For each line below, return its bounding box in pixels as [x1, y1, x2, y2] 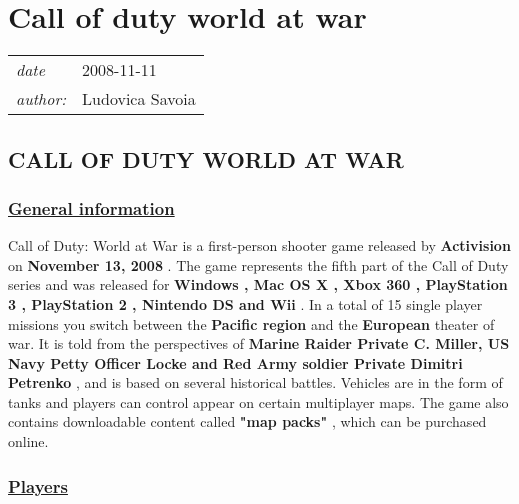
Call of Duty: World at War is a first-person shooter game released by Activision [8, 235, 511, 256]
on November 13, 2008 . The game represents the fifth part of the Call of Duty [8, 254, 509, 275]
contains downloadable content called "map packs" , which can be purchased [8, 411, 487, 432]
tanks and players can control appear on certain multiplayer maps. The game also [8, 391, 509, 412]
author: [16, 87, 67, 111]
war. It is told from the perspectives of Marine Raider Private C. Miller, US [8, 333, 510, 354]
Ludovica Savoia [82, 87, 196, 111]
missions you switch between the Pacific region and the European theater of [8, 313, 495, 334]
